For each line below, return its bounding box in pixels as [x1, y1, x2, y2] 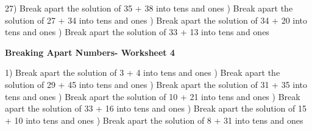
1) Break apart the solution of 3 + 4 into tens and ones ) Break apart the [5, 66, 280, 79]
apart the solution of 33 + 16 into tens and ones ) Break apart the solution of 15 [5, 102, 307, 115]
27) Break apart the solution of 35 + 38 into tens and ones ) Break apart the [5, 2, 293, 14]
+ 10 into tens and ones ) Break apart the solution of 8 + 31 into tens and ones [5, 113, 303, 126]
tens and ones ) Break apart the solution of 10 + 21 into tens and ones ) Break [5, 90, 300, 102]
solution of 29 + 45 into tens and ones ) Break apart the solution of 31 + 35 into [5, 78, 308, 90]
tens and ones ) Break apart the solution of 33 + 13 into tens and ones [5, 25, 269, 38]
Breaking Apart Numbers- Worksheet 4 [5, 45, 175, 58]
